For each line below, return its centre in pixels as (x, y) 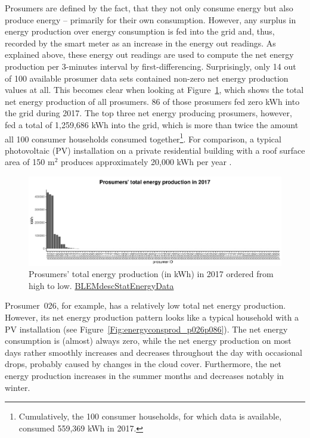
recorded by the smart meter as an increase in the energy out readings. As (140, 43)
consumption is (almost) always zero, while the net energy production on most (148, 341)
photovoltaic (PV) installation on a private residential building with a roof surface (155, 150)
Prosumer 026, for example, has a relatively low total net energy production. (145, 305)
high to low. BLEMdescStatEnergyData (101, 285)
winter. (18, 387)
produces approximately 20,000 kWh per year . (146, 162)
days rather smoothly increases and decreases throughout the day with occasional (154, 352)
